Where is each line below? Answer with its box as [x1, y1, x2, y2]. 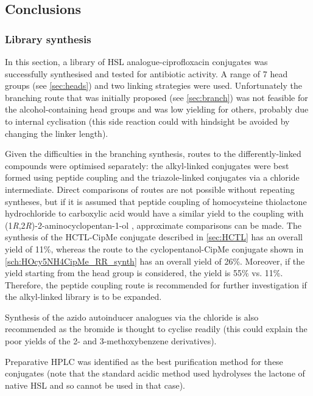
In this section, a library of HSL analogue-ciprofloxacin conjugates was [5, 55, 268, 68]
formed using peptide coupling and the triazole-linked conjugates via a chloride [5, 171, 300, 184]
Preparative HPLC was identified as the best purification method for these [5, 355, 283, 367]
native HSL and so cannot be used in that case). [5, 378, 185, 391]
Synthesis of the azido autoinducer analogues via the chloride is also [5, 310, 259, 323]
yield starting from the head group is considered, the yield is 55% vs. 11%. [5, 266, 283, 279]
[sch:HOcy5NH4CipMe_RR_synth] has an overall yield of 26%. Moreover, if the [5, 254, 305, 267]
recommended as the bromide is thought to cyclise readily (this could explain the [5, 322, 308, 335]
